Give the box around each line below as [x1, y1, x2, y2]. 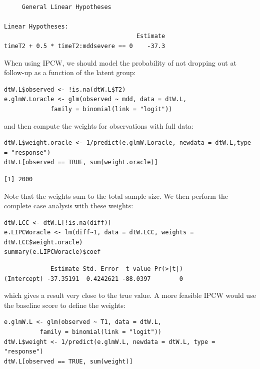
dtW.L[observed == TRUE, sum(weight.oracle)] [4, 159, 158, 166]
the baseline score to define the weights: [4, 299, 125, 310]
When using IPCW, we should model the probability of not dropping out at [4, 57, 236, 68]
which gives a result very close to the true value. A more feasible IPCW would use [4, 290, 256, 300]
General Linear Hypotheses [21, 3, 111, 11]
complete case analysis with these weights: [4, 200, 133, 211]
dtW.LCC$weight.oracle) [4, 238, 83, 246]
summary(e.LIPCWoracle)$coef [4, 248, 101, 256]
